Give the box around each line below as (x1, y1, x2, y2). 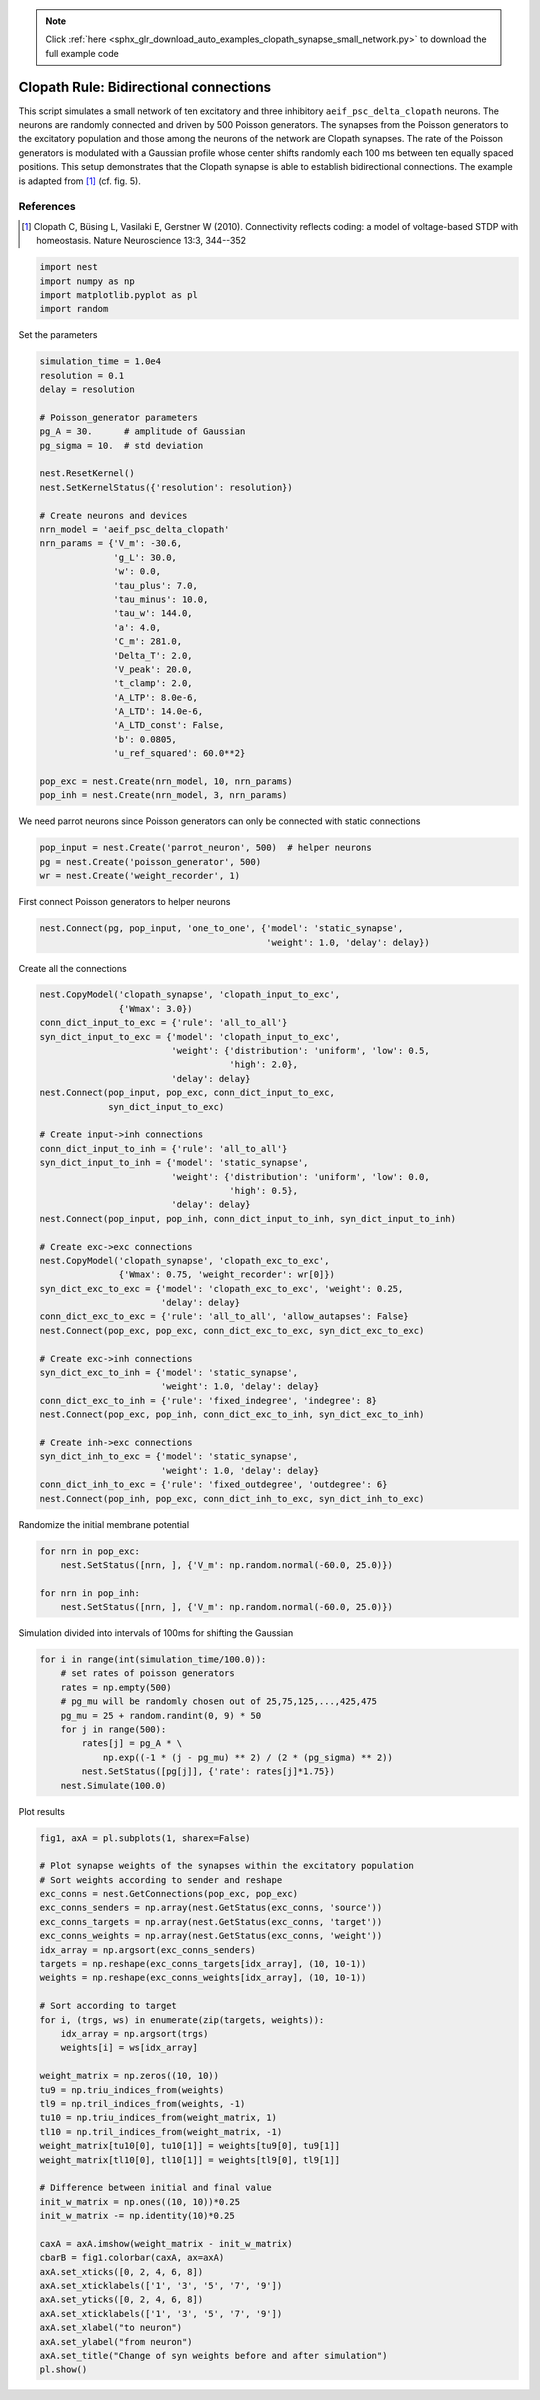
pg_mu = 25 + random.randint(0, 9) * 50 (60, 1710, 262, 1721)
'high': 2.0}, (229, 1059, 299, 1070)
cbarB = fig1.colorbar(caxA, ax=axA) (39, 2252, 225, 2264)
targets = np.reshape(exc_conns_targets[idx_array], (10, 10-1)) (39, 1958, 367, 1970)
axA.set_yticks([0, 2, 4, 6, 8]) (39, 2294, 204, 2305)
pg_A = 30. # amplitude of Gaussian (39, 426, 246, 437)
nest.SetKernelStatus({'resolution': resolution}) (39, 481, 294, 493)
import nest (39, 261, 99, 273)
